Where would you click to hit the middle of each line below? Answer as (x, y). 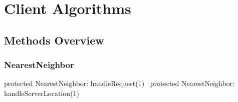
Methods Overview (54, 40)
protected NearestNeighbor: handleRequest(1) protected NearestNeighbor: (119, 83)
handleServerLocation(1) (42, 93)
